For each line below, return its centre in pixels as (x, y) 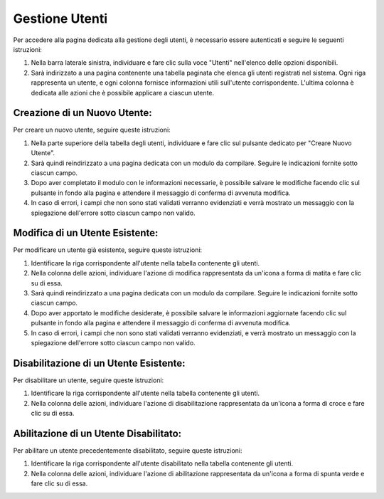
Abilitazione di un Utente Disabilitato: (97, 433)
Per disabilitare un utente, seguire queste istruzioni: (89, 380)
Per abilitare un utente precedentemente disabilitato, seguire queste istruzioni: (128, 450)
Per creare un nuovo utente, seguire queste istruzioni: (92, 130)
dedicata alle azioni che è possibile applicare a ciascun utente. (123, 93)
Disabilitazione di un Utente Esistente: (99, 363)
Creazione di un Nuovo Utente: (82, 113)
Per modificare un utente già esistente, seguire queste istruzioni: (108, 250)
